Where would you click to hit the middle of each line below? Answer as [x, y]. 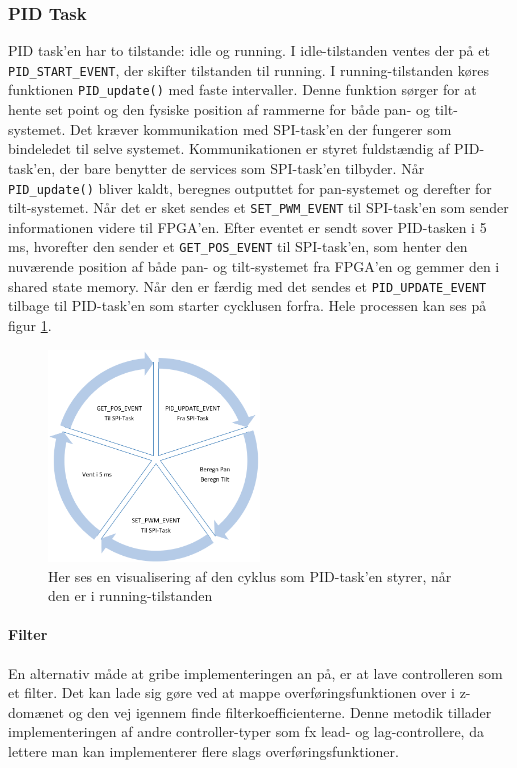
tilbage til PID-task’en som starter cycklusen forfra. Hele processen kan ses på [247, 305]
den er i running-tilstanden [130, 595]
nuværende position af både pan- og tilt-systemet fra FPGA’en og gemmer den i [254, 266]
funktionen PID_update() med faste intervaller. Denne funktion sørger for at [242, 89]
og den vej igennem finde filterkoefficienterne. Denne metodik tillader [280, 711]
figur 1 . [30, 324]
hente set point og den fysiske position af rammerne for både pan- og [219, 109]
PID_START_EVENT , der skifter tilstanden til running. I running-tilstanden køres [248, 69]
